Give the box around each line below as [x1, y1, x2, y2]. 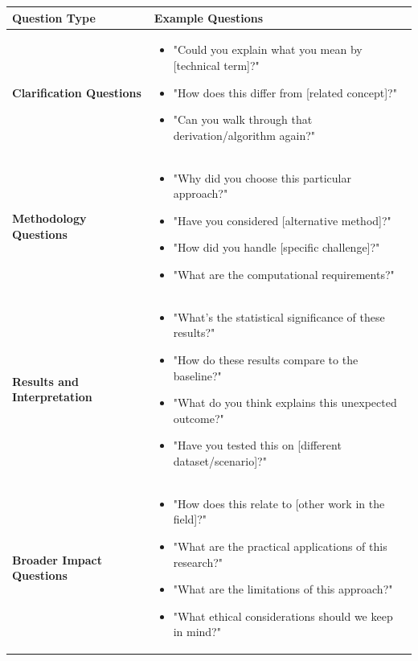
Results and [12, 372, 79, 389]
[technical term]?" [173, 56, 260, 73]
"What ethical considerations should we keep [173, 607, 393, 624]
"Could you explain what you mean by [173, 41, 363, 58]
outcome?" [173, 409, 224, 426]
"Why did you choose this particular [173, 169, 351, 186]
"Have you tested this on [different [173, 437, 342, 454]
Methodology [12, 209, 87, 226]
